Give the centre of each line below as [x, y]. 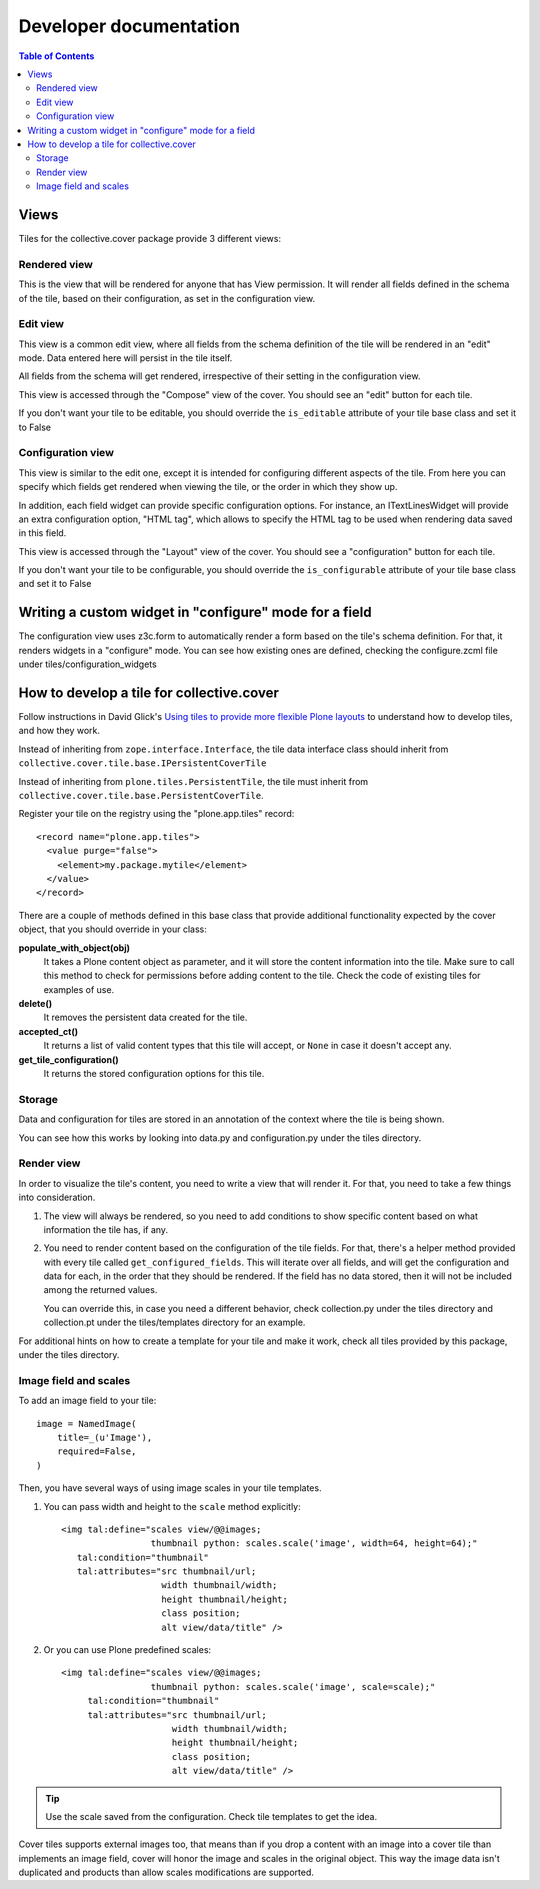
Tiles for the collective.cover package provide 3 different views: [150, 238]
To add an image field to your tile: [87, 1401]
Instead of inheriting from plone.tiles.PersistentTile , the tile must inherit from [193, 781]
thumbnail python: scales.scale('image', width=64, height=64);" [314, 1543]
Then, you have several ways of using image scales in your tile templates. [170, 1488]
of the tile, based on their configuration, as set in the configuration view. [166, 298]
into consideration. [57, 1197]
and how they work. [59, 731]
